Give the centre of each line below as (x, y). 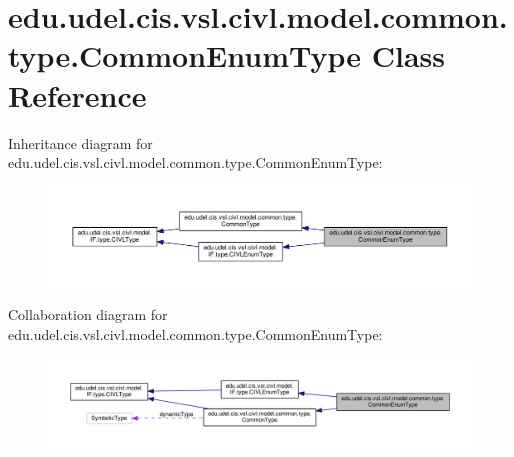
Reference (77, 94)
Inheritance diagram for (80, 142)
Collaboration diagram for (88, 314)
